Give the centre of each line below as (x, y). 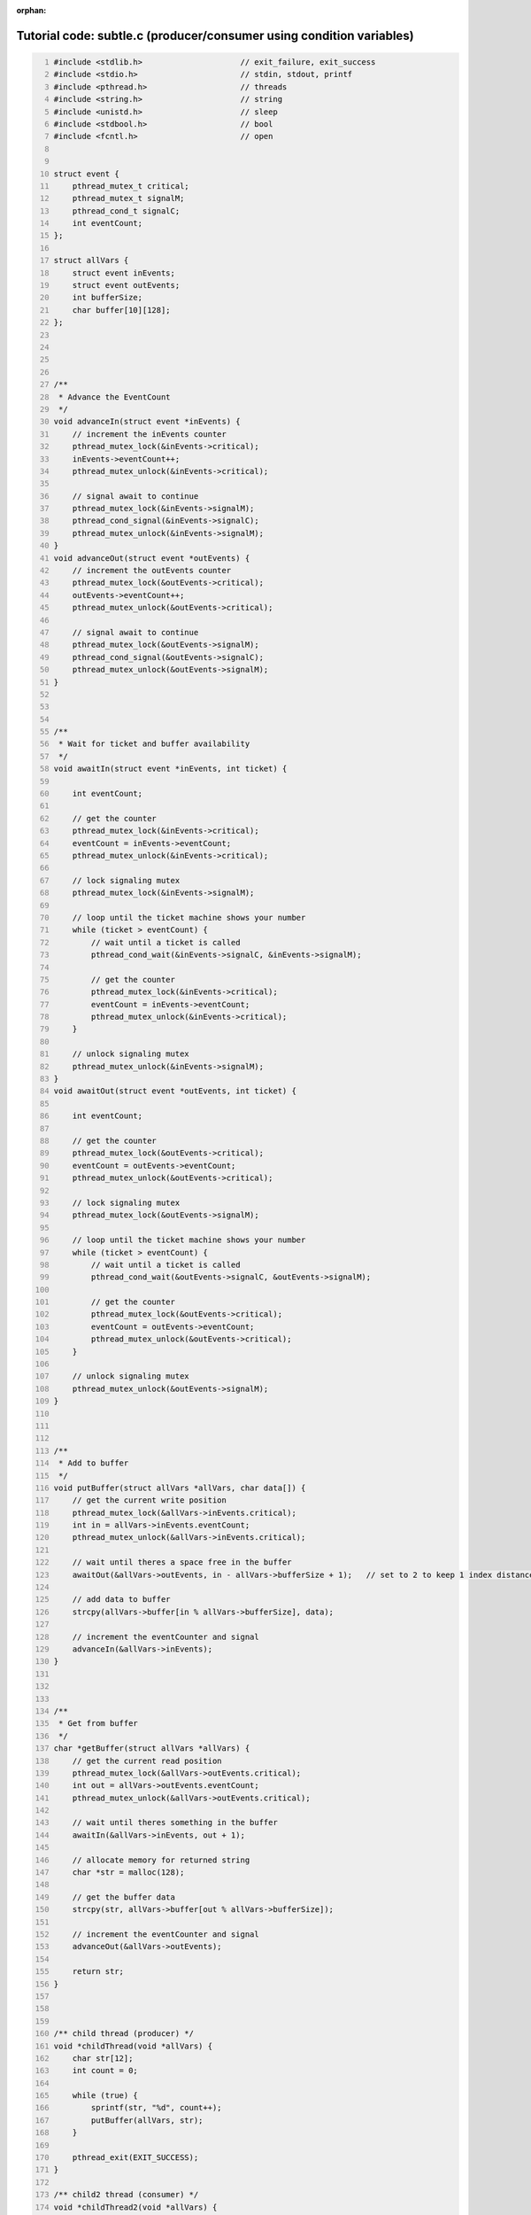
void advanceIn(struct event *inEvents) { (147, 422)
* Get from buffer (98, 1724)
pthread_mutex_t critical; (131, 186)
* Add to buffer (93, 1463)
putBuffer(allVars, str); (147, 2120)
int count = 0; (105, 2071)
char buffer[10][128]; (122, 310)
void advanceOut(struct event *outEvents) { (152, 558)
